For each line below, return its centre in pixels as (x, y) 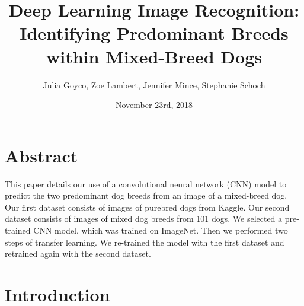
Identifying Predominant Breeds (154, 33)
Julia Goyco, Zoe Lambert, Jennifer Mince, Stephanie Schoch (154, 85)
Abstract (41, 155)
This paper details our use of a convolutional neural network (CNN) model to (146, 184)
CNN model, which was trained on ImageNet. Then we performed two (161, 230)
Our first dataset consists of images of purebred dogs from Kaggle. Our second (147, 207)
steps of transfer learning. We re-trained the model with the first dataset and (145, 242)
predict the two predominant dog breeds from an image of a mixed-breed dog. (146, 195)
